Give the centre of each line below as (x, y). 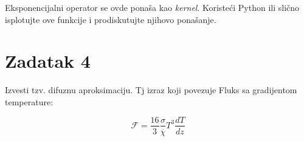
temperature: (29, 101)
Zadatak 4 (48, 61)
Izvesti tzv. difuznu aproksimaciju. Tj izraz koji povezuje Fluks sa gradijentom (151, 90)
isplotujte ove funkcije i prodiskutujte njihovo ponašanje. (111, 19)
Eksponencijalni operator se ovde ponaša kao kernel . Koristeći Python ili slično (152, 7)
